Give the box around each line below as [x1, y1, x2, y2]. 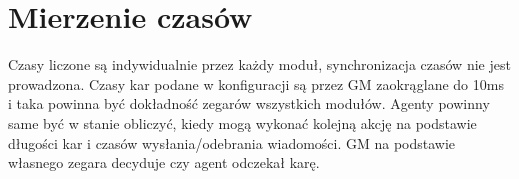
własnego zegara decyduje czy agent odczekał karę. [8, 152, 320, 173]
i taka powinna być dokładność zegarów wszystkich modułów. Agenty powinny [8, 93, 490, 114]
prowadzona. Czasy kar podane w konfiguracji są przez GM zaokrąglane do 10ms [8, 73, 504, 94]
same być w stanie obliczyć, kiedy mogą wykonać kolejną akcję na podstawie [8, 112, 477, 133]
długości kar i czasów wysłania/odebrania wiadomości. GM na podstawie [8, 132, 456, 153]
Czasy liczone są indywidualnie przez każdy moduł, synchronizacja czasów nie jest [8, 54, 511, 75]
